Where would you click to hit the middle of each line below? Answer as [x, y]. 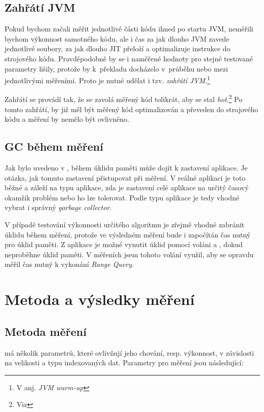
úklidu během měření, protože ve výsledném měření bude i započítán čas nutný [128, 234]
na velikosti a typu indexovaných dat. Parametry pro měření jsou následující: [124, 363]
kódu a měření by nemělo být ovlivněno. [67, 119]
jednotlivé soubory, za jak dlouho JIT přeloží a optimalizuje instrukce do [118, 48]
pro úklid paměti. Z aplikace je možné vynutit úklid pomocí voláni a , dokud [124, 244]
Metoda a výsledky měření [100, 299]
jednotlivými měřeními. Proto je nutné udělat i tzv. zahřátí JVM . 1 [107, 79]
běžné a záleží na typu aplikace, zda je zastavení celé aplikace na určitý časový [127, 187]
